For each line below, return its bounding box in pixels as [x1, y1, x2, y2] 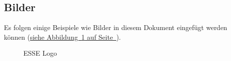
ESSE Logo [23, 48, 57, 58]
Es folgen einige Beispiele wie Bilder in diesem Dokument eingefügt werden [4, 22, 228, 32]
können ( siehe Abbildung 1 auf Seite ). [4, 31, 121, 42]
